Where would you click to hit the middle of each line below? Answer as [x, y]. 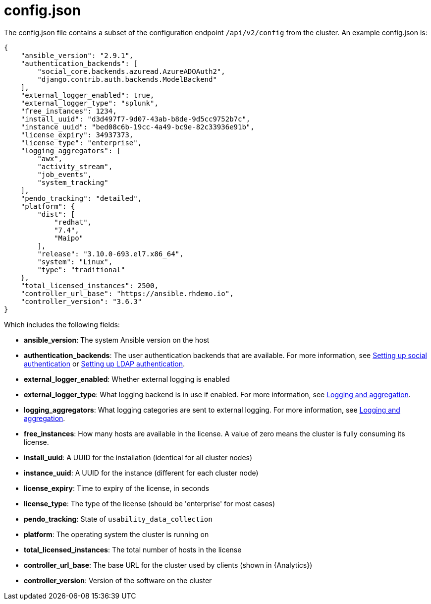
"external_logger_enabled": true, [87, 95]
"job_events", [65, 174]
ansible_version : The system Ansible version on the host [117, 340]
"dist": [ [56, 214]
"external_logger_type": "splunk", [89, 103]
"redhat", [73, 222]
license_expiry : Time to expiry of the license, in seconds [117, 488]
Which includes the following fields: [62, 324]
